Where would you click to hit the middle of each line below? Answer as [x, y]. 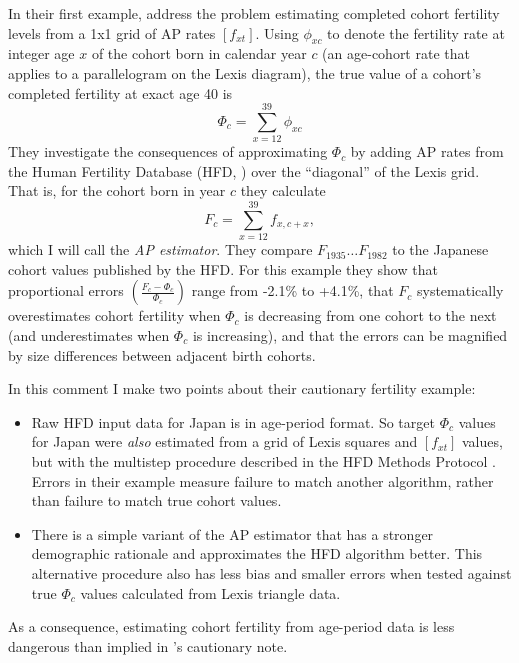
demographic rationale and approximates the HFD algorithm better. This [257, 553]
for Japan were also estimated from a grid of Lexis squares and [224, 441]
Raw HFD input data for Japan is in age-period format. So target [233, 421]
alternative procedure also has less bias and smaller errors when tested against [271, 572]
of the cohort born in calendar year [199, 53]
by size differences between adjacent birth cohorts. [162, 354]
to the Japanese [440, 249]
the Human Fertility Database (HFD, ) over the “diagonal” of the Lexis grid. [244, 170]
